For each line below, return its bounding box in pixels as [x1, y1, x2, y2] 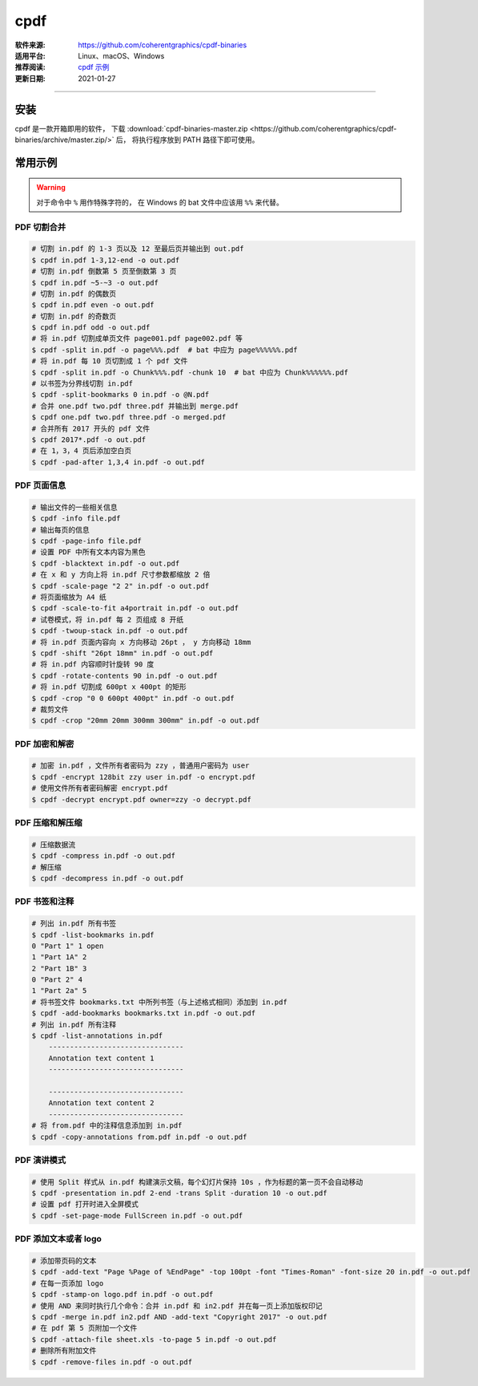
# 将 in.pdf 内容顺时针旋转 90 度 [31, 660, 155, 669]
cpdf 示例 [78, 63, 110, 72]
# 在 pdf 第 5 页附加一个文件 [31, 1323, 138, 1333]
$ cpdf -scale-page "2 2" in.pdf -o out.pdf [31, 582, 210, 590]
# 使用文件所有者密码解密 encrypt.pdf [31, 784, 168, 793]
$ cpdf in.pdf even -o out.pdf [31, 301, 155, 310]
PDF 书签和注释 [14, 896, 74, 907]
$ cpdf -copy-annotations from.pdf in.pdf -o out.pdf [31, 1132, 247, 1141]
